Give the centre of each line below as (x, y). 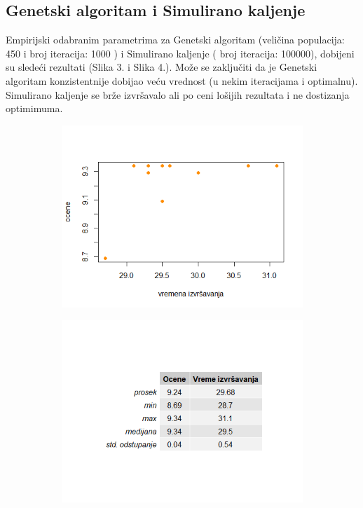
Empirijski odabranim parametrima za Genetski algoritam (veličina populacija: (175, 40)
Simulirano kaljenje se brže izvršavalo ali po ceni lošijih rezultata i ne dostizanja (178, 94)
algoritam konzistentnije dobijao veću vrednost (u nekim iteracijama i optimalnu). (182, 80)
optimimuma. (34, 108)
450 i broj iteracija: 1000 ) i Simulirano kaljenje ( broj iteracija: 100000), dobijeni (180, 53)
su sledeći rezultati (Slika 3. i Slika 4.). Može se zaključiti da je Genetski (162, 67)
